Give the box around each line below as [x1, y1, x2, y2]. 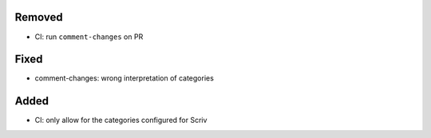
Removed [14, 10, 63, 24]
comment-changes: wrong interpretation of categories [34, 73, 215, 83]
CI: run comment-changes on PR [34, 32, 144, 41]
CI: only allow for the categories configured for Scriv [34, 116, 208, 125]
